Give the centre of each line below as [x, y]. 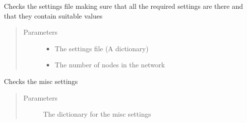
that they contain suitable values [53, 15]
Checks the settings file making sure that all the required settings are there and [123, 6]
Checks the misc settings [41, 81]
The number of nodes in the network [110, 65]
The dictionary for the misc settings [97, 114]
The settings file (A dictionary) [102, 48]
